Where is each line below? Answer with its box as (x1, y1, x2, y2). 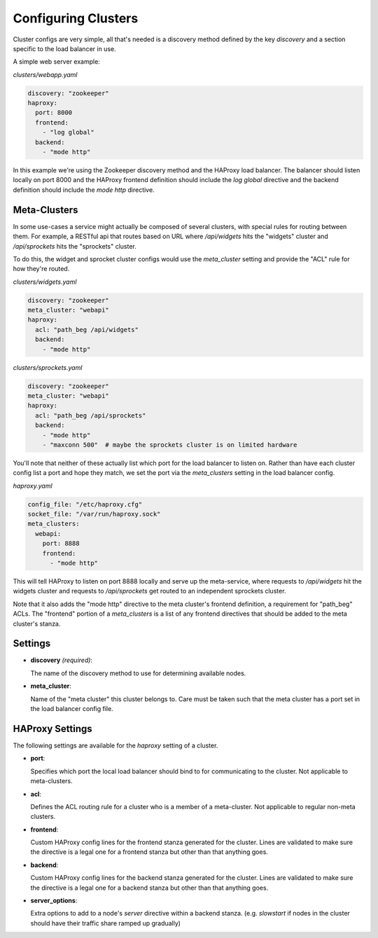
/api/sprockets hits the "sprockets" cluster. (13, 242, 136, 250)
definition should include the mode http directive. (13, 186, 155, 194)
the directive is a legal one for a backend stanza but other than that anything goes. (30, 883, 269, 892)
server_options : (30, 897, 78, 905)
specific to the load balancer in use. (13, 44, 116, 53)
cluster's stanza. (13, 619, 61, 628)
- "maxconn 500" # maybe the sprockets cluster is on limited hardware (42, 441, 297, 448)
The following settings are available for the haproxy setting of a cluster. (13, 741, 218, 750)
